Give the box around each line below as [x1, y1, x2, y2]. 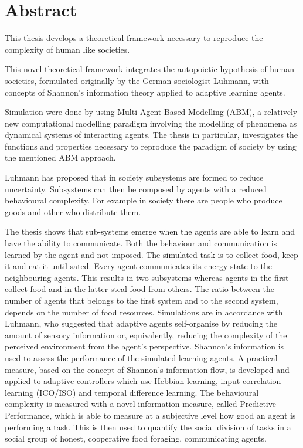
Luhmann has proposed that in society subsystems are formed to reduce [5, 171, 264, 184]
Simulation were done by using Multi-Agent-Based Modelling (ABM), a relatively [5, 106, 298, 118]
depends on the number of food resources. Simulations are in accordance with [5, 306, 283, 318]
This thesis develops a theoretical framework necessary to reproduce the [5, 32, 263, 44]
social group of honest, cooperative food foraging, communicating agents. [5, 432, 267, 444]
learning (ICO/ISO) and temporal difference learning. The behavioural [5, 386, 259, 398]
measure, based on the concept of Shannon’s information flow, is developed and [5, 363, 290, 375]
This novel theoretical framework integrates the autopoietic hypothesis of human [5, 63, 294, 75]
